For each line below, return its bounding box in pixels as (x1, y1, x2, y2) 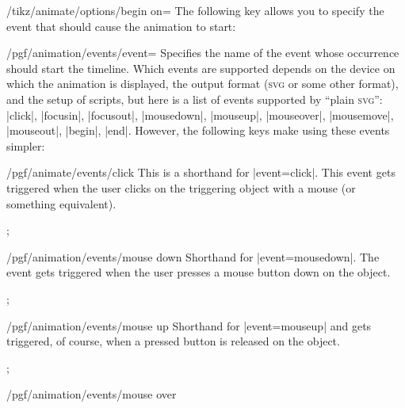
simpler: (6, 137, 45, 154)
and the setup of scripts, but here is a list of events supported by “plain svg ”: (6, 90, 383, 107)
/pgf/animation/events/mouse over (6, 386, 177, 402)
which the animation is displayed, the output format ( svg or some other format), (6, 75, 399, 92)
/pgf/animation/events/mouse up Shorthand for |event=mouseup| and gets (6, 317, 372, 334)
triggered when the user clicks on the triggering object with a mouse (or (6, 179, 356, 196)
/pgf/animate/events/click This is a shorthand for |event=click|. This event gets (6, 164, 395, 181)
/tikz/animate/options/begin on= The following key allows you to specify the (6, 2, 384, 18)
